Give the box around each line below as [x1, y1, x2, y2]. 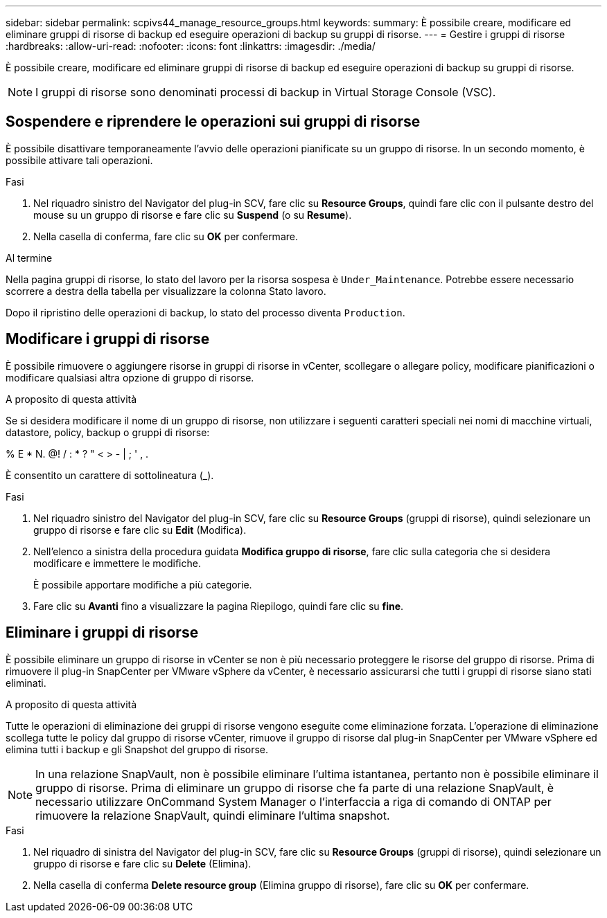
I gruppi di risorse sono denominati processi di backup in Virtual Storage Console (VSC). [35, 85, 496, 99]
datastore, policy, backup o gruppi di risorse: [6, 426, 210, 438]
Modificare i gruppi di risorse [6, 330, 210, 348]
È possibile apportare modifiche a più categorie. [33, 578, 252, 591]
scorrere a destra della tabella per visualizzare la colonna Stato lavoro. [6, 285, 326, 297]
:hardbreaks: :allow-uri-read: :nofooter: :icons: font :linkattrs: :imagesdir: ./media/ [6, 40, 376, 52]
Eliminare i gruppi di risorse [6, 624, 199, 642]
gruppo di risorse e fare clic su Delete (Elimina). [33, 857, 252, 870]
